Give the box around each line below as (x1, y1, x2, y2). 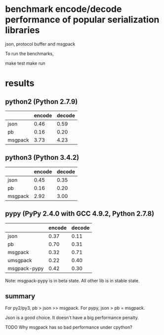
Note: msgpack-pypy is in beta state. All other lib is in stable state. (5, 277, 140, 283)
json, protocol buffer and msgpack (5, 41, 76, 47)
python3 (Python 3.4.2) (5, 153, 80, 162)
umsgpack (7, 257, 32, 264)
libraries (5, 25, 40, 36)
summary (5, 292, 36, 300)
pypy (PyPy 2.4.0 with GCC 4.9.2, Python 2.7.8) (5, 209, 155, 218)
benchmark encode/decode (5, 3, 122, 15)
